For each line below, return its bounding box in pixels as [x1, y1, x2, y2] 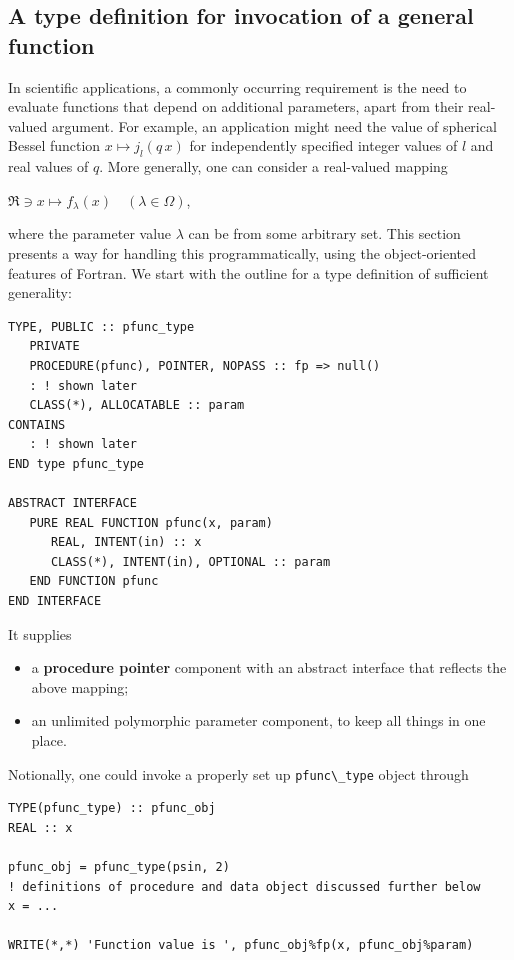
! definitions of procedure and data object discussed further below [8, 879, 481, 894]
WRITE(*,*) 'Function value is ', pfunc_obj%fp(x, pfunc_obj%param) [8, 938, 474, 953]
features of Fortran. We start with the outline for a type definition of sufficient [8, 262, 489, 283]
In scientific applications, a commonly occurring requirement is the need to [8, 76, 467, 97]
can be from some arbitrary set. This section [188, 223, 461, 244]
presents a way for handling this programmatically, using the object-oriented [8, 242, 476, 263]
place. [31, 730, 67, 751]
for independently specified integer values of [189, 135, 458, 156]
